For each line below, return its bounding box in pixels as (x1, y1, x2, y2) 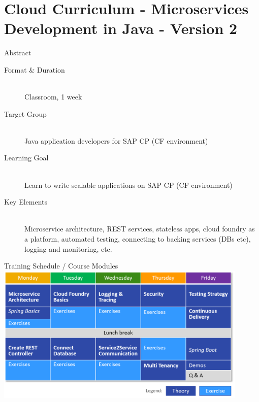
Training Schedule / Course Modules (4, 260, 118, 271)
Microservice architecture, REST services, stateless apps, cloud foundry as (24, 223, 255, 234)
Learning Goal (4, 152, 49, 163)
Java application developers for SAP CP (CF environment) (24, 135, 208, 146)
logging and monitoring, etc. (24, 243, 112, 254)
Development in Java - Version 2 (4, 18, 238, 39)
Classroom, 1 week (24, 91, 82, 102)
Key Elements (4, 196, 48, 207)
